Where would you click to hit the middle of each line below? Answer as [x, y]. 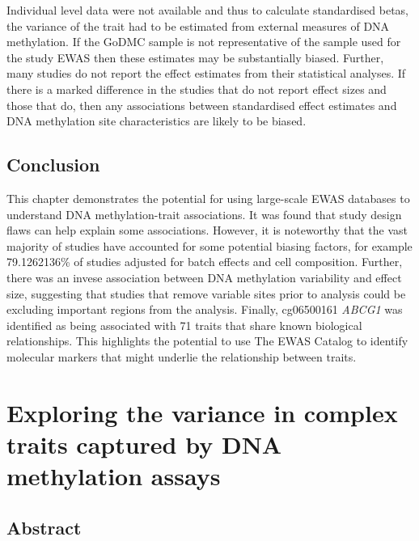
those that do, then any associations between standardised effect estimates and [202, 105]
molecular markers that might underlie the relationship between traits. [182, 356]
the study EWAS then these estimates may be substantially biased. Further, [195, 57]
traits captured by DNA [144, 444]
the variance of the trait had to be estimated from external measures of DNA [198, 25]
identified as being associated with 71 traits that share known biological [184, 325]
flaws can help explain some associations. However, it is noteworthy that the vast [207, 230]
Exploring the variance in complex [202, 412]
